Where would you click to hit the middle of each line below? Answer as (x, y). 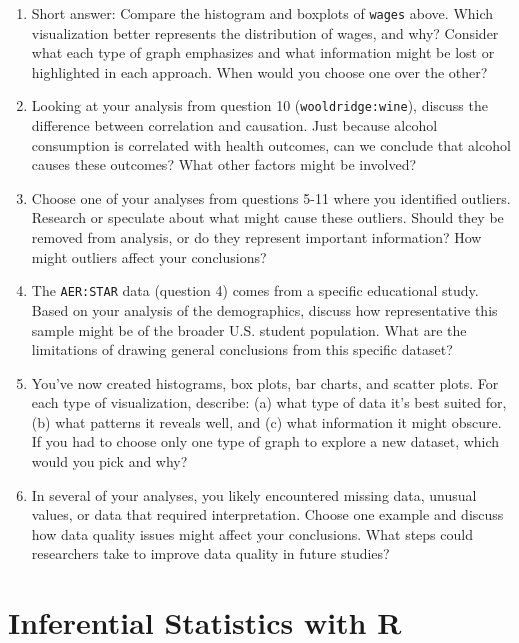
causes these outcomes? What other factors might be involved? (224, 164)
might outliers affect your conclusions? (149, 256)
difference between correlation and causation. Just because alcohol (234, 125)
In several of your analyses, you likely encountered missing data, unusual (254, 494)
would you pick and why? (109, 461)
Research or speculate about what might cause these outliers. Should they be (267, 217)
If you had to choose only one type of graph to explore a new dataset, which (265, 441)
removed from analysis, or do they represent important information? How (256, 237)
